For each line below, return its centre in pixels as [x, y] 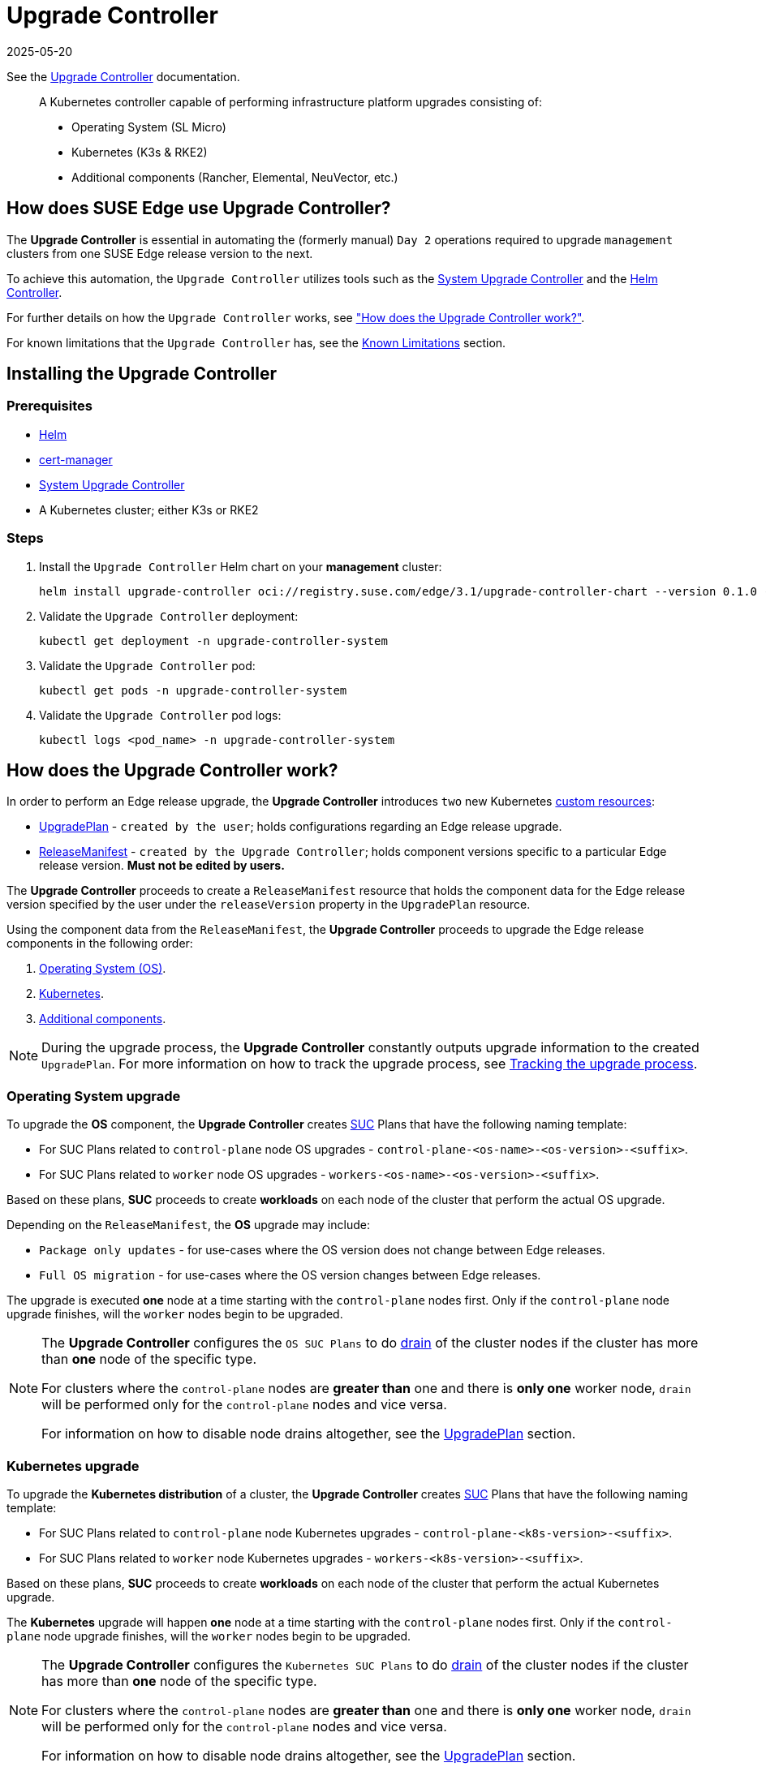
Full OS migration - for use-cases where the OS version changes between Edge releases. [290, 1275]
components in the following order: [100, 944]
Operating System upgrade [94, 1096]
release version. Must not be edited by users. [162, 866]
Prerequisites [49, 406]
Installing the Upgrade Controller [142, 374]
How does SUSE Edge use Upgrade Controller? [199, 209]
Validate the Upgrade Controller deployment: [169, 616]
